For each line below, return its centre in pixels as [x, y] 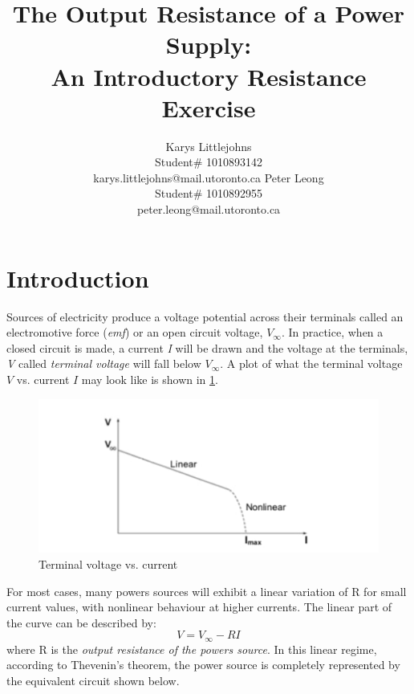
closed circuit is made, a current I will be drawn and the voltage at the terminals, [207, 347]
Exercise [209, 107]
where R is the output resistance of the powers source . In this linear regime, [192, 649]
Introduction [78, 278]
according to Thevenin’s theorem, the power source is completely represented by [203, 665]
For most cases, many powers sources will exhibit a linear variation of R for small [207, 591]
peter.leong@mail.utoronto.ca [209, 209]
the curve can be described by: [81, 622]
